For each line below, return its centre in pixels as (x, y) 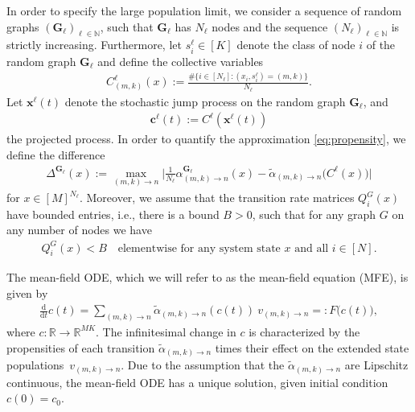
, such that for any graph (314, 214)
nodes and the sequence (270, 26)
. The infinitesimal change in (166, 331)
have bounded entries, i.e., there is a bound (113, 214)
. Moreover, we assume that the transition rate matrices (217, 197)
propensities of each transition (81, 347)
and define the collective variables (181, 61)
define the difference (56, 154)
